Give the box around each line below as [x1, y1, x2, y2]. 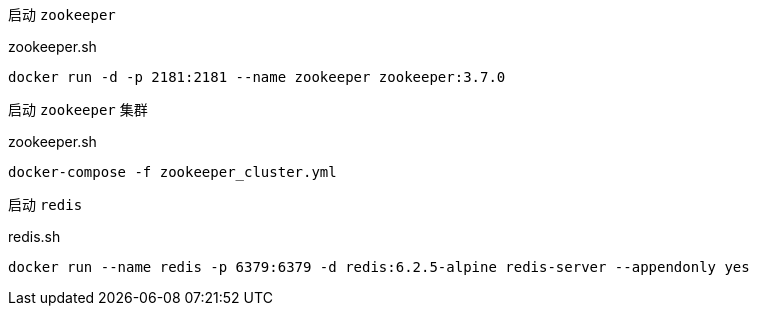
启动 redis [8, 196, 83, 213]
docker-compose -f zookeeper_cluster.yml [8, 164, 337, 180]
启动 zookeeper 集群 [8, 101, 148, 118]
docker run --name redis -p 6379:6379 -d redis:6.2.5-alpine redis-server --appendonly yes [8, 259, 750, 275]
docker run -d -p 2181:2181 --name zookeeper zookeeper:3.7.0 [8, 69, 506, 85]
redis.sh [8, 228, 61, 245]
